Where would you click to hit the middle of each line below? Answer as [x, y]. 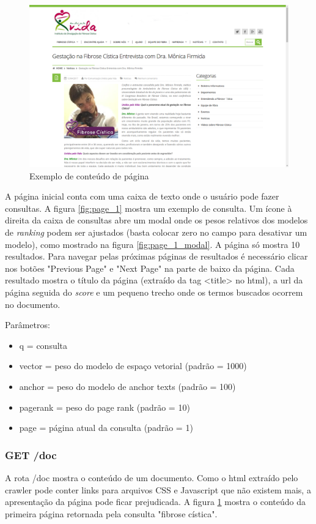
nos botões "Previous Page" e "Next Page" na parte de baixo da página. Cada [150, 268]
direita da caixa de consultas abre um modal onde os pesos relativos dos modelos [156, 220]
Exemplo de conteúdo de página [89, 175]
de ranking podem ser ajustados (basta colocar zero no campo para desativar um [156, 232]
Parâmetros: [28, 325]
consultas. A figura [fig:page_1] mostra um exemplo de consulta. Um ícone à [149, 208]
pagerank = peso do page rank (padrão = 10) [105, 407]
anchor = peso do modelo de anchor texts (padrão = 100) [127, 386]
